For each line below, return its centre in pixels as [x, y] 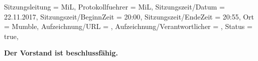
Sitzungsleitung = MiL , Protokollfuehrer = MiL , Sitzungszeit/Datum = [114, 6]
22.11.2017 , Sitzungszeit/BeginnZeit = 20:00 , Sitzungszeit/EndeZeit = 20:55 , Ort [129, 16]
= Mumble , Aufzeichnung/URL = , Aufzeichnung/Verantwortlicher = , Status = [128, 26]
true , [11, 36]
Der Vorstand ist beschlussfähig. [61, 53]
